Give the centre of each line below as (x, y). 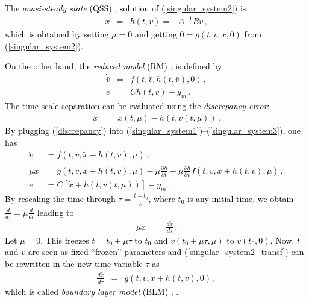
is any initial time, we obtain (241, 198)
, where (162, 198)
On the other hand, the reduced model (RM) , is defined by (114, 66)
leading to (55, 212)
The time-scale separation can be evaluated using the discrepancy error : (137, 106)
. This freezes (65, 240)
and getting (156, 34)
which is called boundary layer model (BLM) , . (92, 291)
